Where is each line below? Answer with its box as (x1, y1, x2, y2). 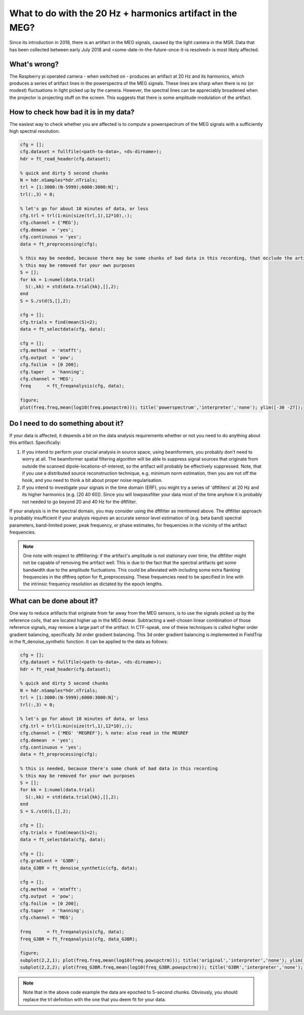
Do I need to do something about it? (9, 419, 124, 428)
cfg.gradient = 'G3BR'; (20, 858, 80, 864)
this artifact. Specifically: (9, 439, 61, 446)
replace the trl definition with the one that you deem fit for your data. (23, 996, 166, 1002)
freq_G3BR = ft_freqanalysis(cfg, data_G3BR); (20, 936, 138, 942)
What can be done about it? (9, 597, 98, 606)
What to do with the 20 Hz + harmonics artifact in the (9, 8, 238, 19)
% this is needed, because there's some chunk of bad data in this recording (20, 766, 218, 772)
